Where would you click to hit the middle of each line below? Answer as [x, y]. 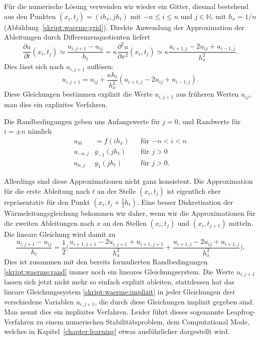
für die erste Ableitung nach [47, 191]
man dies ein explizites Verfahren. [56, 104]
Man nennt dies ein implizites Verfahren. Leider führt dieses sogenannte [114, 312]
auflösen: [100, 66]
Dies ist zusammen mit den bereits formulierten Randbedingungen [106, 262]
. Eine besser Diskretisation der [185, 202]
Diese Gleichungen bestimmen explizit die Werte [78, 94]
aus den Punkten [30, 16]
